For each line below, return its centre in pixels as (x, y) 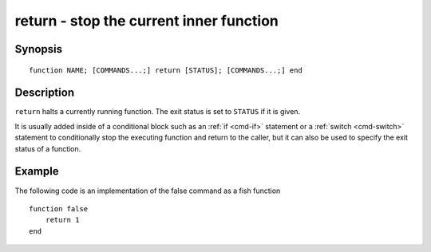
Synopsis (39, 49)
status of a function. (48, 148)
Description (45, 93)
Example (37, 171)
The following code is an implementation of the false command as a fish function (148, 191)
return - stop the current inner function (146, 21)
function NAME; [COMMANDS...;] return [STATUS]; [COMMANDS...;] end (166, 70)
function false (59, 209)
